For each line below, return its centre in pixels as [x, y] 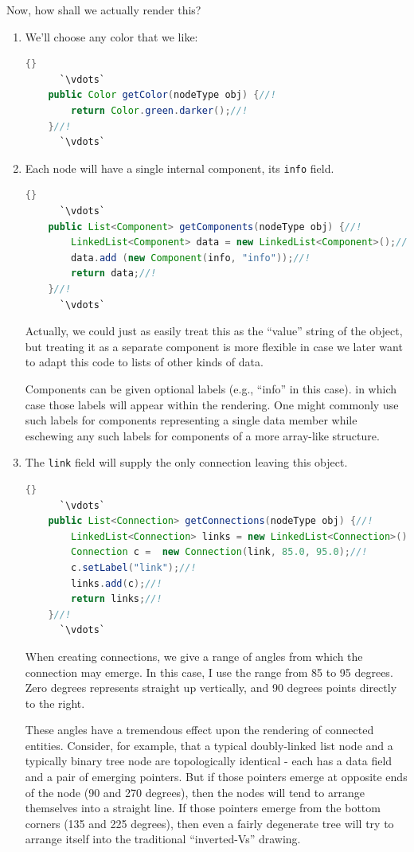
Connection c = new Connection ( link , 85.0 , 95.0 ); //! [219, 552]
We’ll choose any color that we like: [111, 36]
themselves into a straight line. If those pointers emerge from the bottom [203, 808]
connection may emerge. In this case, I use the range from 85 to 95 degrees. [209, 672]
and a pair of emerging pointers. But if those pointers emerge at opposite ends [216, 777]
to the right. [55, 703]
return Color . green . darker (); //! [160, 110]
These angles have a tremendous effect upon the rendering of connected [199, 730]
